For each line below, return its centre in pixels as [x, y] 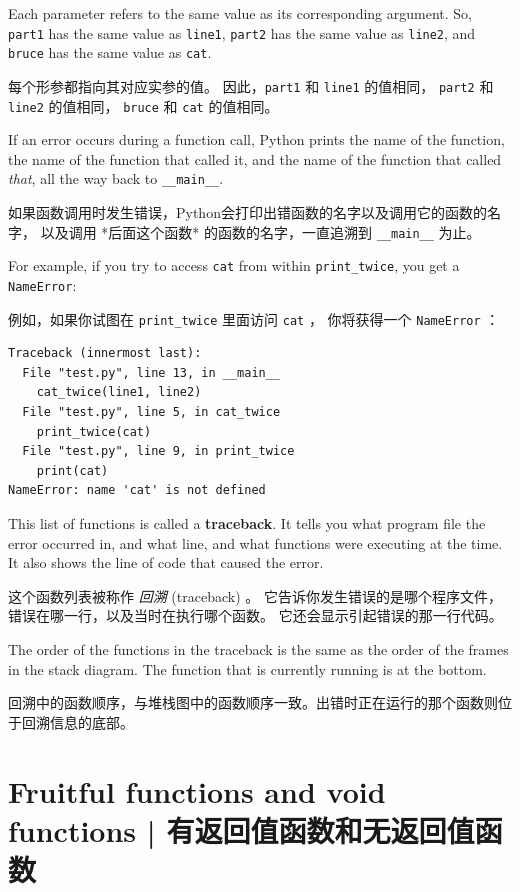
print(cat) [72, 470]
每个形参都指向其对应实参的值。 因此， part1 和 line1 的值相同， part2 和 [251, 85]
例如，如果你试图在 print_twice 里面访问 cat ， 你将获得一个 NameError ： [254, 318]
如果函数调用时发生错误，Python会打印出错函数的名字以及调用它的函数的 [247, 212]
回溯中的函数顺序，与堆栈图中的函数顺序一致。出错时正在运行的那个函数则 [253, 702]
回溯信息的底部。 [77, 721]
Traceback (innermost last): [105, 353]
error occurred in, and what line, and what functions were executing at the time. [255, 542]
